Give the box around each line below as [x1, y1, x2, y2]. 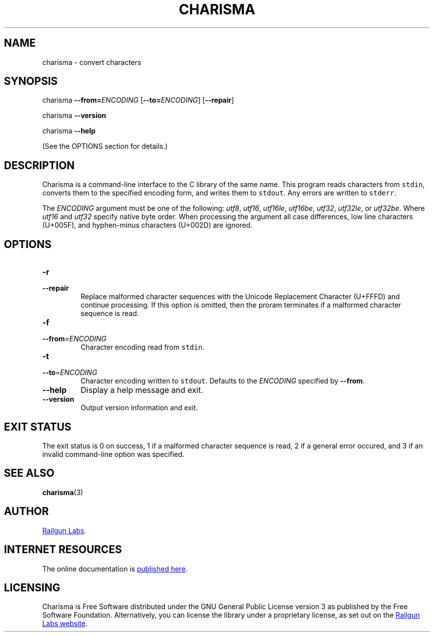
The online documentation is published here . [42, 564, 188, 573]
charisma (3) [42, 488, 83, 497]
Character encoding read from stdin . [80, 343, 205, 352]
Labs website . [42, 619, 88, 628]
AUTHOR [4, 505, 49, 518]
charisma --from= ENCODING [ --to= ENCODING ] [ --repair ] [42, 96, 234, 105]
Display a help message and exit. [80, 385, 204, 395]
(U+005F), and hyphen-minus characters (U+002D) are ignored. [42, 221, 253, 230]
